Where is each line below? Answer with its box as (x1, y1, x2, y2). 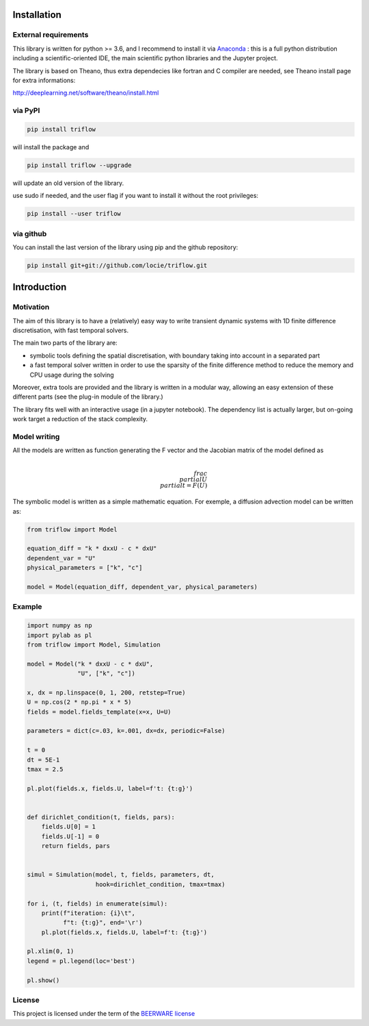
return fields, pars (41, 842, 111, 850)
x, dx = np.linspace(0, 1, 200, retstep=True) (27, 688, 186, 697)
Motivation (12, 302, 50, 312)
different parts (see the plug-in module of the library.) (12, 392, 163, 401)
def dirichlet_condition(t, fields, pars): (27, 813, 176, 821)
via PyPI (12, 106, 40, 116)
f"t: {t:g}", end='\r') (62, 918, 143, 927)
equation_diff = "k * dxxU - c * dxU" (27, 545, 157, 553)
